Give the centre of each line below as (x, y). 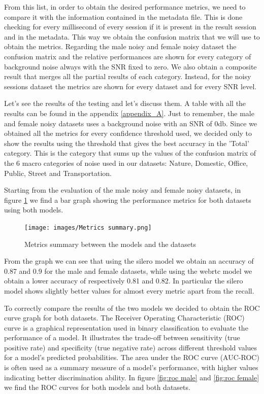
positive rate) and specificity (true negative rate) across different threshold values (131, 347)
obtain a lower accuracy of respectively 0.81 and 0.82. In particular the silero (124, 281)
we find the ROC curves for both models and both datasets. (97, 387)
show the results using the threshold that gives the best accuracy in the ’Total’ (127, 143)
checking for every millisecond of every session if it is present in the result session (130, 27)
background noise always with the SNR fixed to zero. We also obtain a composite (130, 66)
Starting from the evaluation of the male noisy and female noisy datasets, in (123, 190)
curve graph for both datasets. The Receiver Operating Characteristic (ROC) (124, 318)
